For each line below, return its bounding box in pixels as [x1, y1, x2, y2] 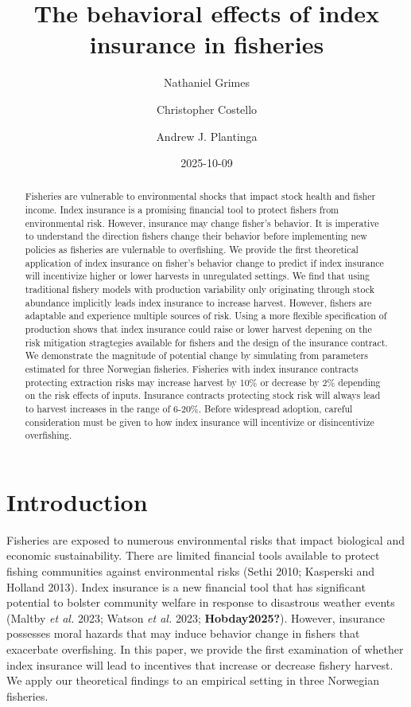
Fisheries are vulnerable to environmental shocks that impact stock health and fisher [25, 189, 376, 203]
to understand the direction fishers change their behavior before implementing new [25, 229, 367, 243]
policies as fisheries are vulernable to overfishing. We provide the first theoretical [25, 243, 359, 256]
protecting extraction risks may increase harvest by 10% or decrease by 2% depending [25, 375, 381, 389]
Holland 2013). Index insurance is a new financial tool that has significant [6, 578, 366, 595]
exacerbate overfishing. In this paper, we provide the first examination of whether [6, 641, 404, 658]
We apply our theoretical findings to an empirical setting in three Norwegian [6, 672, 379, 689]
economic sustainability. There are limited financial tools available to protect [6, 547, 380, 564]
